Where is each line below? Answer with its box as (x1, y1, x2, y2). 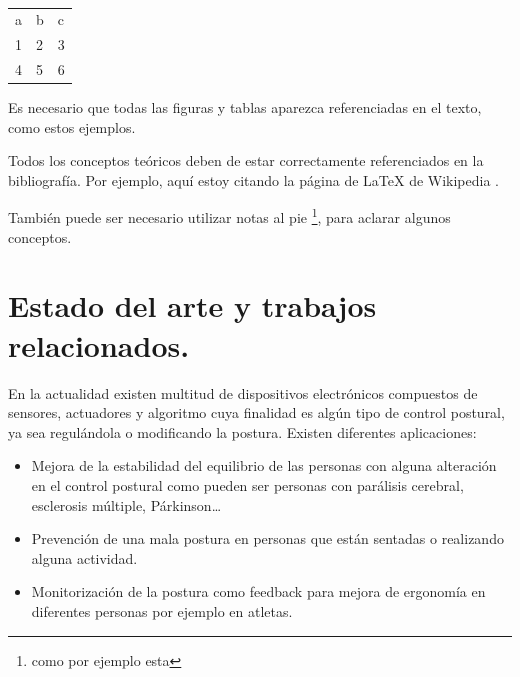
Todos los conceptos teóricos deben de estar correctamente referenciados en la (8, 150, 484, 171)
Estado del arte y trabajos (8, 285, 377, 326)
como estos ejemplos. (8, 116, 136, 137)
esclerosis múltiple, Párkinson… (31, 494, 222, 515)
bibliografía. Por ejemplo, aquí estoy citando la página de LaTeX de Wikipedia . (8, 169, 499, 190)
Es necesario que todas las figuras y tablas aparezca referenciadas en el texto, (8, 97, 482, 118)
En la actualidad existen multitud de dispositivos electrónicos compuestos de (8, 382, 478, 403)
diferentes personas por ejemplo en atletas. (31, 600, 293, 621)
